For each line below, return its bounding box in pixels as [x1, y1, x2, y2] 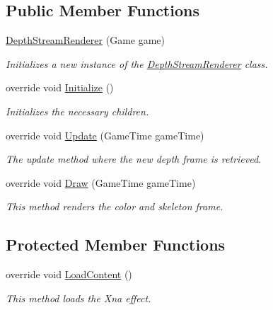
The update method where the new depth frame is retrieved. [6, 151, 262, 166]
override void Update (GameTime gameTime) [6, 127, 204, 142]
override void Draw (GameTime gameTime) [6, 175, 196, 190]
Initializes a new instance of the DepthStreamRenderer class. [6, 56, 268, 71]
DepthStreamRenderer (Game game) [6, 33, 165, 47]
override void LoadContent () [6, 267, 132, 282]
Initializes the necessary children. [6, 103, 149, 118]
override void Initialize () [6, 80, 114, 95]
